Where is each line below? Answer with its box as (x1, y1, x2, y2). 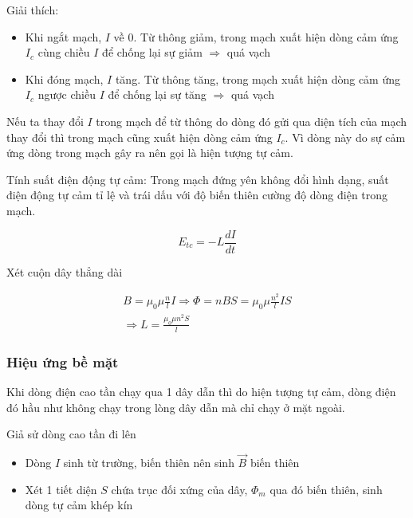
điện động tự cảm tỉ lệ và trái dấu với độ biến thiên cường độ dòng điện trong (6, 186, 388, 203)
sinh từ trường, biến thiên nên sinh (63, 453, 234, 470)
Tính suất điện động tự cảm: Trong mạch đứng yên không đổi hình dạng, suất (6, 171, 389, 187)
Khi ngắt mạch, (25, 28, 102, 45)
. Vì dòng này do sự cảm (285, 128, 406, 145)
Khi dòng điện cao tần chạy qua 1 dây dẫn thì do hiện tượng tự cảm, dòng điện (6, 383, 396, 399)
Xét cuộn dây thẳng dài (6, 263, 123, 280)
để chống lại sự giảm (102, 44, 203, 61)
